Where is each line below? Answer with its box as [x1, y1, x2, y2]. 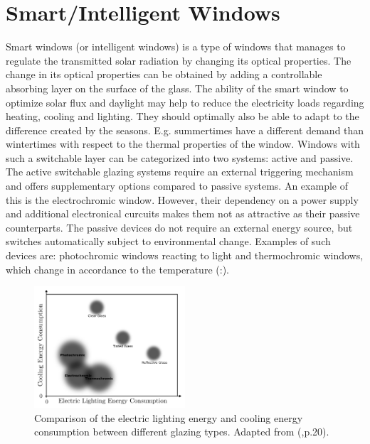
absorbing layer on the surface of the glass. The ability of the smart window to [6, 80, 349, 95]
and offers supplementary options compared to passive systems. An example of [6, 178, 348, 193]
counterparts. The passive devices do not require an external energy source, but [6, 220, 353, 234]
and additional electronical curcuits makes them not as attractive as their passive [6, 206, 360, 221]
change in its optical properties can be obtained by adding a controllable [6, 67, 322, 82]
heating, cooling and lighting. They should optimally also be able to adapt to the [6, 109, 359, 124]
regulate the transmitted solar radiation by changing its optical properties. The [6, 53, 351, 67]
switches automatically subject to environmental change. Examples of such [6, 234, 331, 249]
